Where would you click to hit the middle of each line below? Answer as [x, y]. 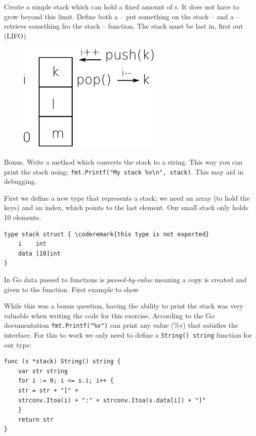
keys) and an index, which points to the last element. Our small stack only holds [126, 207]
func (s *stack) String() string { [63, 362]
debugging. [21, 181]
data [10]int [39, 253]
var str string [43, 371]
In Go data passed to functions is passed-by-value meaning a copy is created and [126, 279]
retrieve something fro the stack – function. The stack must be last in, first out [124, 26]
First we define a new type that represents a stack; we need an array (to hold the [127, 197]
